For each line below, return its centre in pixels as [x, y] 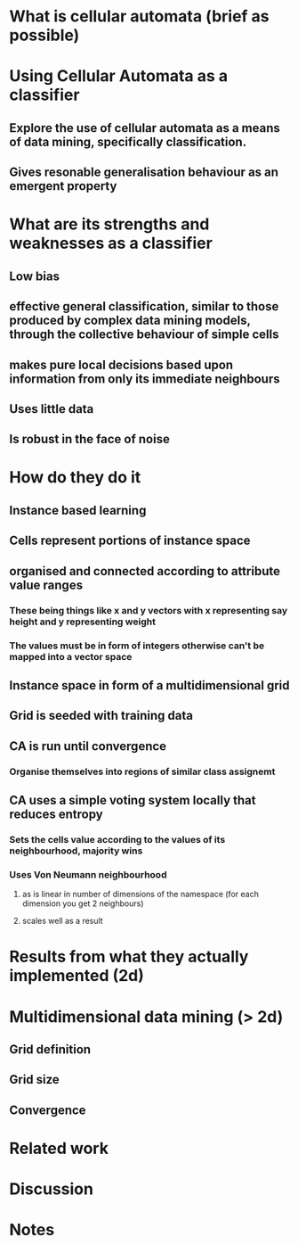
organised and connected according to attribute [145, 571]
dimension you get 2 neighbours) [83, 903]
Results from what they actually [129, 957]
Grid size [34, 1080]
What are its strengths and [109, 224]
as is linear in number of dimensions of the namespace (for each [141, 895]
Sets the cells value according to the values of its [117, 839]
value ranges [46, 585]
